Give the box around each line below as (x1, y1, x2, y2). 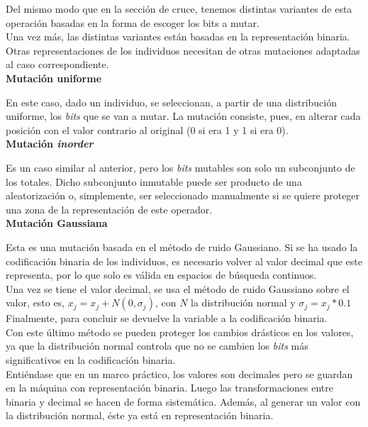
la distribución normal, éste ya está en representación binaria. (6, 408, 274, 423)
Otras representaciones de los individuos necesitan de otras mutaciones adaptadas (6, 43, 360, 57)
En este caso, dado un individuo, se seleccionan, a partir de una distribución (6, 94, 338, 109)
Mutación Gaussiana (6, 216, 108, 231)
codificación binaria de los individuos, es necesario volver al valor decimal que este (6, 253, 362, 268)
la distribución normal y (191, 295, 296, 310)
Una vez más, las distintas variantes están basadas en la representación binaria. (6, 29, 350, 44)
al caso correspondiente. (6, 57, 109, 72)
